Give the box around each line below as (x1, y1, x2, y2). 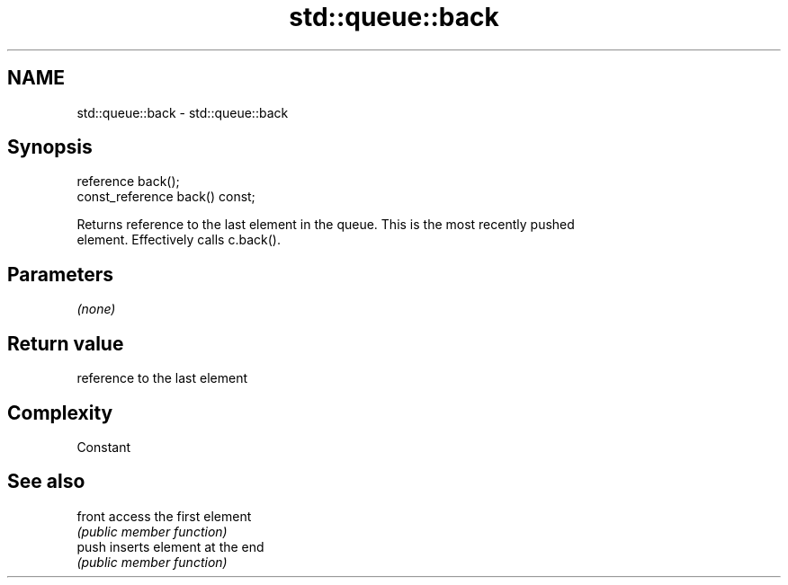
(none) (76, 301, 116, 317)
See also (7, 470, 85, 493)
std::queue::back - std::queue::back (76, 104, 289, 120)
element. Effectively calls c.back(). (76, 232, 281, 248)
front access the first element (76, 508, 252, 524)
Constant (76, 439, 131, 455)
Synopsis (7, 136, 93, 159)
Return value (7, 332, 124, 355)
